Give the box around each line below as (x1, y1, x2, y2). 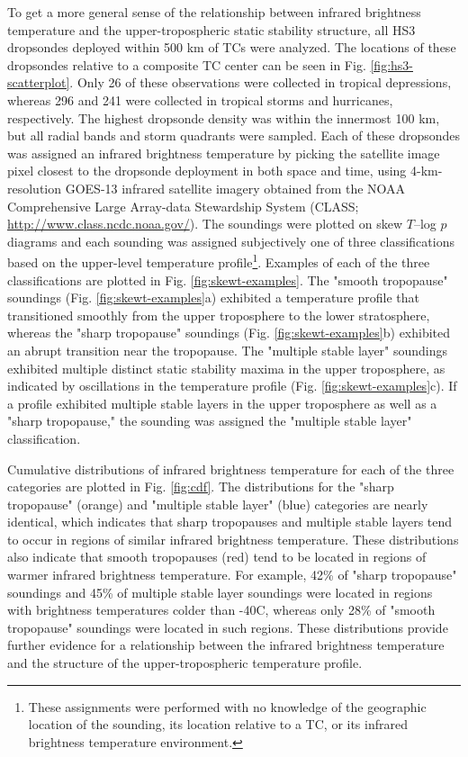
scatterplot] (7, 73, 70, 92)
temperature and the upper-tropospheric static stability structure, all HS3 (7, 20, 416, 39)
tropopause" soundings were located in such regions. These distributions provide (7, 617, 448, 636)
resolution (7, 178, 62, 197)
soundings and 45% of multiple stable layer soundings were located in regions (7, 582, 433, 601)
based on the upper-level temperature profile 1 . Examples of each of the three (7, 250, 430, 271)
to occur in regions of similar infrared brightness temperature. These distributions (7, 529, 459, 548)
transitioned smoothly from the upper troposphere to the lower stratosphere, (7, 305, 430, 324)
